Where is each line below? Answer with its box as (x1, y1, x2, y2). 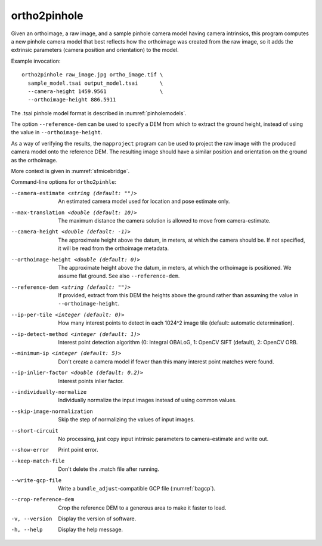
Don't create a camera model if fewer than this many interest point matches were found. (58, 358, 274, 365)
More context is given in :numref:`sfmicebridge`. (11, 168, 130, 175)
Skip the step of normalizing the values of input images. (58, 416, 195, 423)
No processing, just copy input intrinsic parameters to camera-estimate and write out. (58, 435, 269, 442)
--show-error (11, 446, 49, 454)
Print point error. (58, 446, 98, 454)
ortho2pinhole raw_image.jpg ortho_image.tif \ (21, 72, 163, 78)
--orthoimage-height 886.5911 (27, 96, 116, 103)
